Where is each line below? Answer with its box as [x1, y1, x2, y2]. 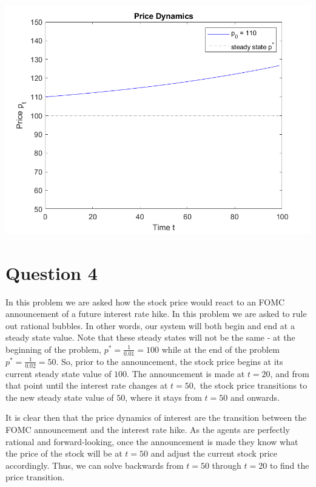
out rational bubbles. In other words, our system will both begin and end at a [5, 319, 295, 332]
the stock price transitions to [200, 379, 308, 392]
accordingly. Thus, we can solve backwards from [5, 458, 184, 471]
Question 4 [5, 260, 98, 285]
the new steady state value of [5, 390, 114, 403]
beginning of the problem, [5, 342, 101, 355]
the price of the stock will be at [5, 447, 123, 460]
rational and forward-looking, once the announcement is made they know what [5, 435, 298, 448]
